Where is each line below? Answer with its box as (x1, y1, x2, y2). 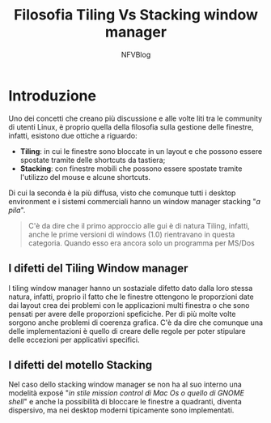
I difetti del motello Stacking (8, 358, 153, 372)
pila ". (8, 205, 26, 215)
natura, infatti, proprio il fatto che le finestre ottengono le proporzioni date (8, 292, 255, 301)
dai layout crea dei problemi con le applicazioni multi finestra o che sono (8, 300, 250, 310)
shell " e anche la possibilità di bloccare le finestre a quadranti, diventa (8, 397, 243, 407)
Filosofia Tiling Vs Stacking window (13, 6, 259, 24)
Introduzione (8, 87, 97, 105)
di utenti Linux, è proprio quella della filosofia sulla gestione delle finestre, (8, 122, 254, 131)
